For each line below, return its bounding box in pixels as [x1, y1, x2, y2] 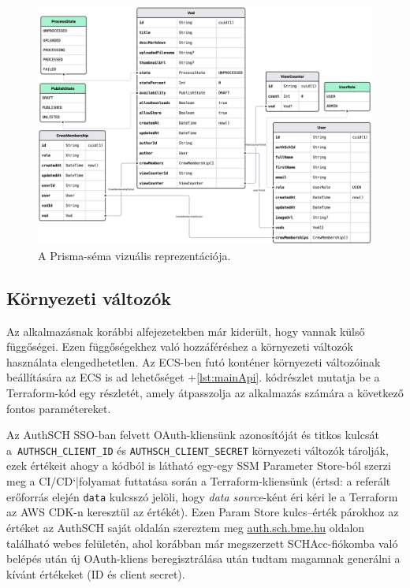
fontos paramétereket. [6, 400, 111, 416]
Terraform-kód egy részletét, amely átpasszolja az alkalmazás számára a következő [6, 385, 404, 401]
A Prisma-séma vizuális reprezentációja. [38, 247, 231, 263]
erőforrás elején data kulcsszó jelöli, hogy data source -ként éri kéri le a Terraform [6, 488, 398, 504]
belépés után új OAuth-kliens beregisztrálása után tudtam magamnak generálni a [6, 550, 401, 567]
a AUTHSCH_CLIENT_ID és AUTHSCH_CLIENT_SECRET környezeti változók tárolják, [6, 441, 389, 458]
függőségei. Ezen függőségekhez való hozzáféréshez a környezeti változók [6, 338, 353, 355]
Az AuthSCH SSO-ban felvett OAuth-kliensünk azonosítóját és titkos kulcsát [6, 426, 379, 443]
